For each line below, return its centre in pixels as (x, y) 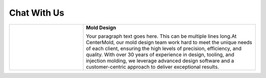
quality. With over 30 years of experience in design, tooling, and (160, 54)
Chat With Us (37, 13)
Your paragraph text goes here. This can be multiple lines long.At (161, 36)
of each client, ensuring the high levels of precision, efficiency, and (164, 48)
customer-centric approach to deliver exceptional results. (152, 67)
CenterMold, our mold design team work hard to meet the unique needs (169, 42)
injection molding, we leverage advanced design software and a (160, 60)
